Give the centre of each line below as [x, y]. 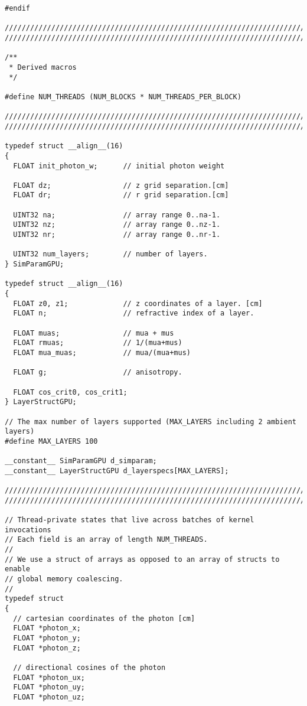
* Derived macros [43, 67]
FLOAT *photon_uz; [49, 697]
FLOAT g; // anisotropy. [98, 372]
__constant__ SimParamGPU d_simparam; [81, 461]
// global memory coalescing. [64, 579]
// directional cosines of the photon [89, 667]
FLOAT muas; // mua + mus [94, 333]
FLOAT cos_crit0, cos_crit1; [70, 392]
